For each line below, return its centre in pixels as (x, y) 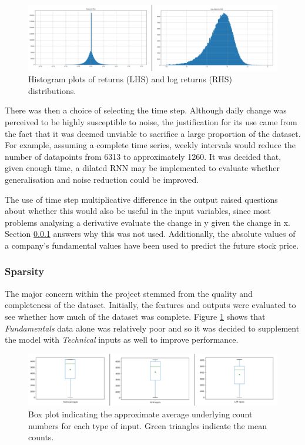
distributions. (52, 90)
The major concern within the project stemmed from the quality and (129, 293)
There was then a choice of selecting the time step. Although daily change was (146, 110)
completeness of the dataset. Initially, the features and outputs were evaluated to (150, 305)
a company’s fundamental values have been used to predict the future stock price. (152, 245)
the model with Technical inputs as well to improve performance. (122, 339)
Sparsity (25, 271)
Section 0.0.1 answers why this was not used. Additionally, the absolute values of (150, 234)
